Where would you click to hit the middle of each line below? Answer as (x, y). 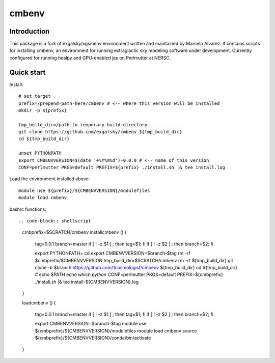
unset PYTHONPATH (40, 153)
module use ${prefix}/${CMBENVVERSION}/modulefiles (84, 190)
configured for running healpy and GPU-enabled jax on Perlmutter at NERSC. (90, 58)
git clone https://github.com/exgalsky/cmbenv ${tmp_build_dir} (101, 132)
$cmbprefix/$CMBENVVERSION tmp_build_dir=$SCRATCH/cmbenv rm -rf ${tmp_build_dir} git (134, 260)
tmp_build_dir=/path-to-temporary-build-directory (83, 124)
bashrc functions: (28, 209)
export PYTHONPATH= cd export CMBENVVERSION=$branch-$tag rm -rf (113, 253)
